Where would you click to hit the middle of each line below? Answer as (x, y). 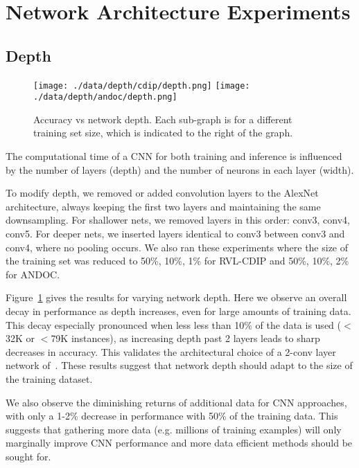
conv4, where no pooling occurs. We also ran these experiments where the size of (177, 247)
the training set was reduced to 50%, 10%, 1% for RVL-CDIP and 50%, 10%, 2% (177, 261)
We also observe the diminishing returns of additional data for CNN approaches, (176, 402)
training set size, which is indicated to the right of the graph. (163, 133)
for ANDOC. (33, 274)
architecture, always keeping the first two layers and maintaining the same (163, 206)
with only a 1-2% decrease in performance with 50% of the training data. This (172, 416)
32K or (20, 338)
